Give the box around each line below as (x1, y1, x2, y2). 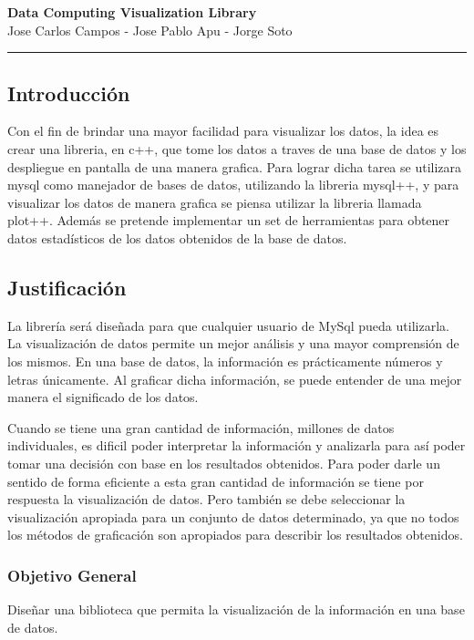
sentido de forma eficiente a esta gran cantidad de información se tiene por (7, 471, 424, 490)
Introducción (7, 78, 130, 107)
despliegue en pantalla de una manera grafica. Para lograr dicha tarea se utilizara (7, 157, 462, 176)
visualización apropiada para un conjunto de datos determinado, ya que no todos (7, 507, 459, 526)
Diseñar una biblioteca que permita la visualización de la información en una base (7, 600, 465, 619)
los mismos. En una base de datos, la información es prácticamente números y (7, 351, 443, 370)
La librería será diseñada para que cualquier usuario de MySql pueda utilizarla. (7, 315, 449, 335)
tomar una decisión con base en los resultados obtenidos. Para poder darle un (7, 453, 440, 472)
